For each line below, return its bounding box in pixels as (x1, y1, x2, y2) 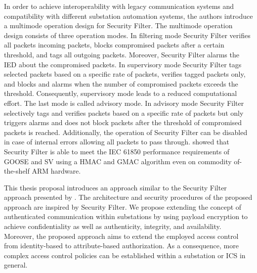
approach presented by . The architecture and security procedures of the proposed (4, 192, 253, 202)
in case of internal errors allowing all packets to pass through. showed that (4, 136, 229, 147)
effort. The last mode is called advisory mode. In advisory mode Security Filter (4, 97, 244, 108)
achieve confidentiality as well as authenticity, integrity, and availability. (4, 221, 221, 231)
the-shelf (4, 166, 30, 176)
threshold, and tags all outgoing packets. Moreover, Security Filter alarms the (4, 49, 239, 59)
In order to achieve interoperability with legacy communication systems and (4, 1, 234, 11)
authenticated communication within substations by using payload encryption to (4, 211, 248, 222)
